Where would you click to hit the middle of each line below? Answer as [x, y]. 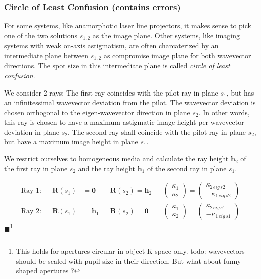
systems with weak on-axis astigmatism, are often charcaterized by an [111, 45]
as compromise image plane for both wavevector [177, 55]
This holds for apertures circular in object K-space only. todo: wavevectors [130, 251]
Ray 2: [31, 211]
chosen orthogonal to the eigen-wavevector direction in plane [97, 112]
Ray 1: [31, 191]
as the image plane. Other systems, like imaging [166, 35]
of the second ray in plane [187, 168]
